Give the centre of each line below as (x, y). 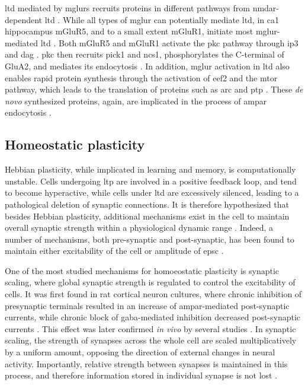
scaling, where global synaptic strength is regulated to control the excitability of (150, 282)
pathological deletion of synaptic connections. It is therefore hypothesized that (147, 204)
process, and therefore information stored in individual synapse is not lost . (141, 375)
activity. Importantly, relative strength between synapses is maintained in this (146, 363)
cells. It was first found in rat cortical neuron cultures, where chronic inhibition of (153, 294)
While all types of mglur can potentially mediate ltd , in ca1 (171, 19)
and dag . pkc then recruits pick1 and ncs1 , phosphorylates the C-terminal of (145, 54)
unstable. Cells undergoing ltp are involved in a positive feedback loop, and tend (151, 181)
